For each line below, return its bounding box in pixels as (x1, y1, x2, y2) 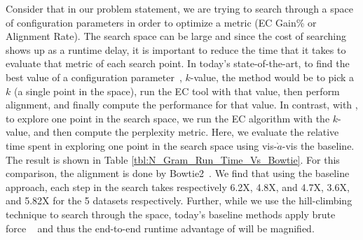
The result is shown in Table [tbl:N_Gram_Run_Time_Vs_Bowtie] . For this (6, 152, 340, 167)
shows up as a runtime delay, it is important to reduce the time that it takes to (6, 42, 346, 57)
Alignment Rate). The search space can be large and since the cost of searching (6, 29, 346, 43)
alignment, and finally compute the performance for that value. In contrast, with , (6, 97, 358, 112)
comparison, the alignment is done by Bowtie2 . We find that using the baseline (6, 166, 350, 181)
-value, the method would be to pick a (190, 69, 355, 84)
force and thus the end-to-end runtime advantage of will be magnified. (6, 220, 315, 235)
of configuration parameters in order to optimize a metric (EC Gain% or (6, 15, 317, 29)
